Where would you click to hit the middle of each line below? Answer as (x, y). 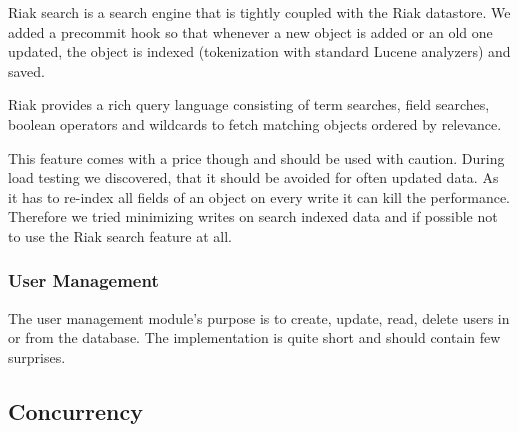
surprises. (37, 356)
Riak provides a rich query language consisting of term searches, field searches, (249, 104)
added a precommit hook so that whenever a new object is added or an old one (250, 31)
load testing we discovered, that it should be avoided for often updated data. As (253, 177)
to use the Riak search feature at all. (120, 235)
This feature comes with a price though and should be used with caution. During (256, 157)
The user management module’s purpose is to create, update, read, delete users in (259, 317)
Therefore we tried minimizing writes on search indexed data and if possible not (253, 216)
